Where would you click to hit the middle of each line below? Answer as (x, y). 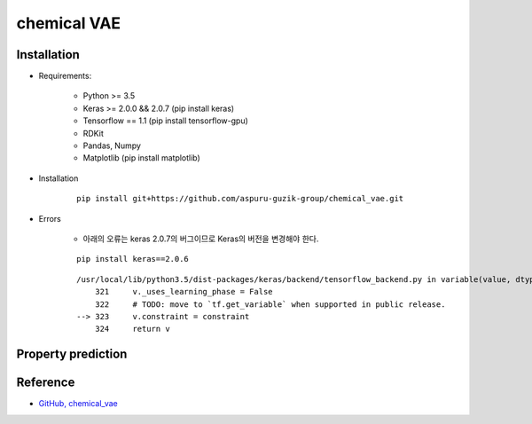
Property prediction (72, 354)
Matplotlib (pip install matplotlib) (142, 158)
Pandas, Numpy (112, 145)
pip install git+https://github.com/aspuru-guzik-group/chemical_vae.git (240, 199)
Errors (50, 218)
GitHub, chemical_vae (78, 404)
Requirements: (65, 76)
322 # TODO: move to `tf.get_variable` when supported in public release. (270, 304)
